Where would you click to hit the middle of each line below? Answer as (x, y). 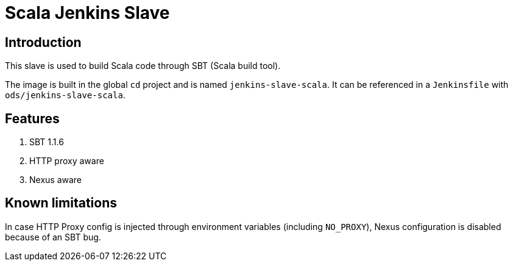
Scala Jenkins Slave (87, 13)
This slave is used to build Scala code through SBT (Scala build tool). (143, 66)
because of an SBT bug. (53, 237)
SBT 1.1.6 (47, 142)
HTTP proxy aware (67, 161)
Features (32, 118)
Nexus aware (56, 180)
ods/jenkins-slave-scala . (65, 95)
